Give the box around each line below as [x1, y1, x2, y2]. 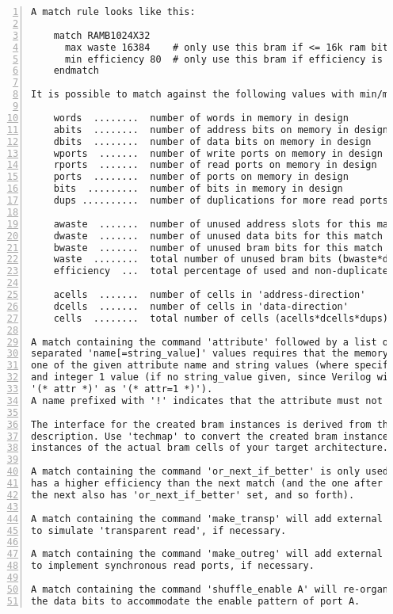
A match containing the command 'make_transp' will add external [31, 513, 383, 524]
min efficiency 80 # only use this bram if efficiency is [64, 53, 383, 65]
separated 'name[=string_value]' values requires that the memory [31, 348, 389, 360]
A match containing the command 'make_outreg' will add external [31, 548, 383, 560]
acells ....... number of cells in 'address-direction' [53, 289, 366, 300]
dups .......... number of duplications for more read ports [53, 195, 389, 206]
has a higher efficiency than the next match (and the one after [31, 478, 383, 489]
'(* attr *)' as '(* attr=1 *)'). [31, 383, 213, 395]
